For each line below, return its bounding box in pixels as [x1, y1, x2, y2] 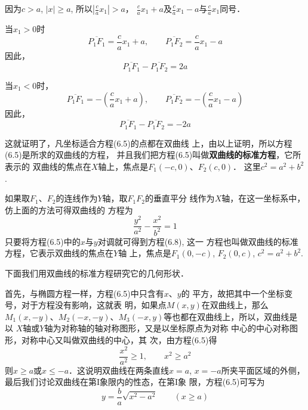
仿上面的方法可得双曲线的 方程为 [5, 203, 133, 216]
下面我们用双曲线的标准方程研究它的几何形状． [5, 267, 189, 279]
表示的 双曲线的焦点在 [5, 160, 91, 172]
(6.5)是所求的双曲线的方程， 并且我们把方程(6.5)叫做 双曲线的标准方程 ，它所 [5, 148, 301, 161]
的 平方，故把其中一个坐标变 [181, 287, 293, 299]
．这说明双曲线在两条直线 [69, 364, 170, 376]
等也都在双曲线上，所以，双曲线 [164, 310, 289, 322]
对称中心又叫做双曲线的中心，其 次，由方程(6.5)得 [21, 333, 217, 346]
